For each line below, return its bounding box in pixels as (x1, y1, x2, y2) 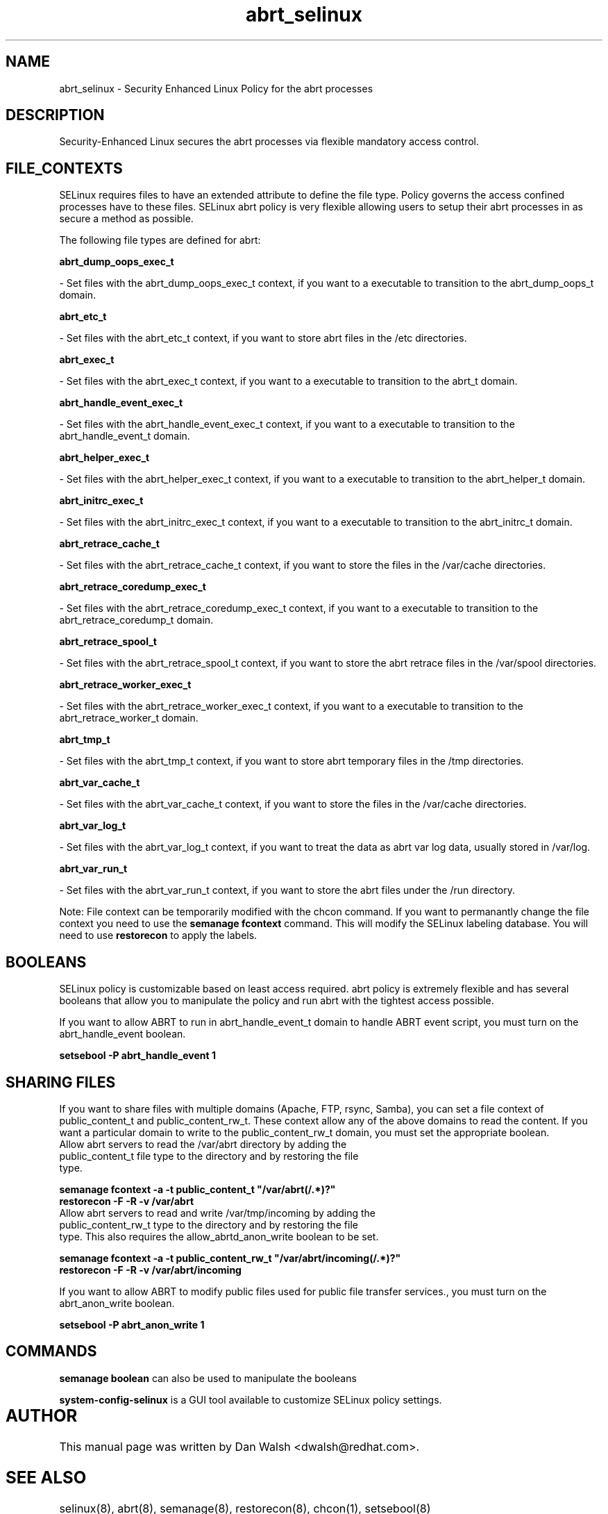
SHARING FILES (6, 1073, 116, 1091)
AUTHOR (6, 1405, 78, 1426)
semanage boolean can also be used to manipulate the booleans (59, 1372, 357, 1384)
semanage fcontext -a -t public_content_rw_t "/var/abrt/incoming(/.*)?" (59, 1251, 401, 1264)
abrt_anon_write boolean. (59, 1297, 175, 1309)
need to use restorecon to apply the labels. (59, 929, 257, 942)
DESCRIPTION (6, 106, 105, 124)
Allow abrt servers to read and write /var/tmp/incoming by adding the (59, 1206, 375, 1219)
